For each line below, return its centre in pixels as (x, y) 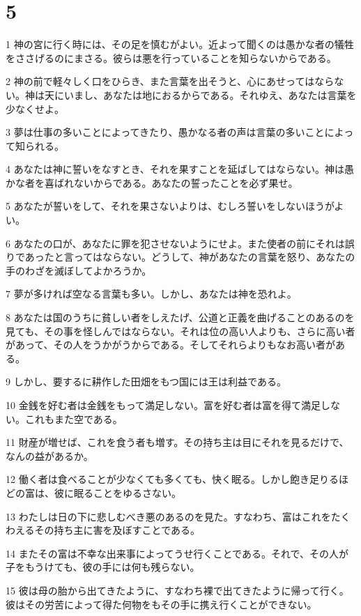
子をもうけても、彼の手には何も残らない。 (103, 567)
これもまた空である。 (74, 418)
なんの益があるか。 (49, 455)
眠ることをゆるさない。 (127, 492)
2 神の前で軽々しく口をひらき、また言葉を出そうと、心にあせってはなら (170, 81)
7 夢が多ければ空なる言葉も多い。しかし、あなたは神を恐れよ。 (151, 294)
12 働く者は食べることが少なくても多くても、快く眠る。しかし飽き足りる (172, 479)
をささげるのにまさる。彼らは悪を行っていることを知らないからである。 (171, 57)
